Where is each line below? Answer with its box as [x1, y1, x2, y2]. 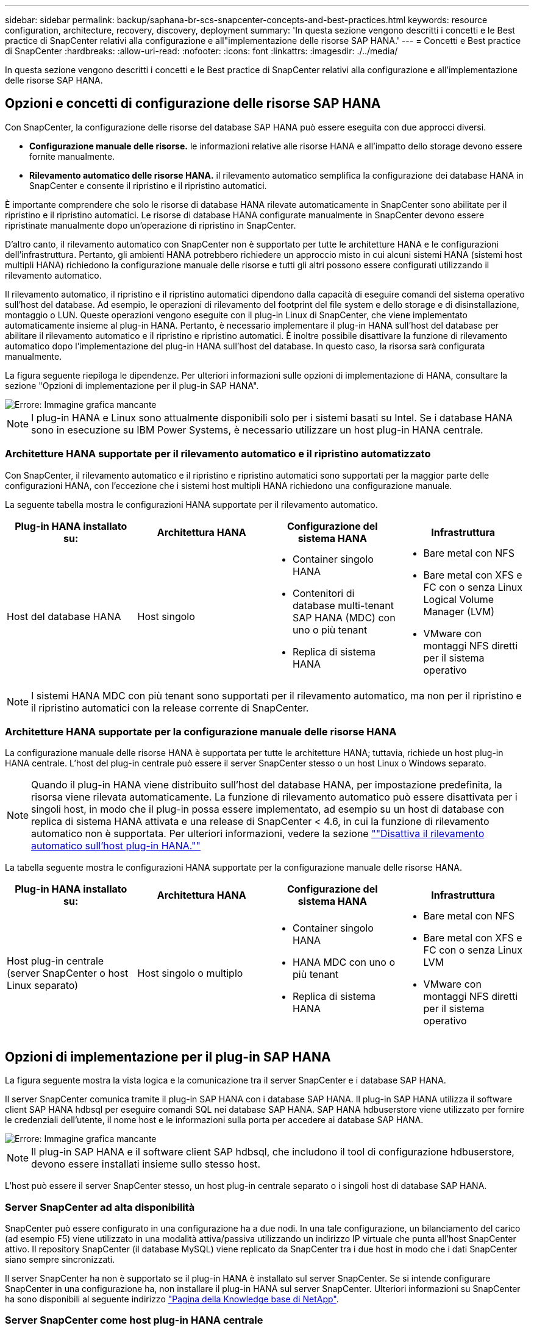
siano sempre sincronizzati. [5, 1254, 115, 1265]
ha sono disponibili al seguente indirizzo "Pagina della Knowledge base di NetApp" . [5, 1293, 339, 1304]
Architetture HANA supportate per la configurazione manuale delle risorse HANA [5, 725, 397, 738]
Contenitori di [293, 587, 355, 599]
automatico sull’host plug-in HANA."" [31, 840, 201, 852]
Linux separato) [7, 979, 79, 992]
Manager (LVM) [423, 605, 495, 618]
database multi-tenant [293, 599, 394, 612]
